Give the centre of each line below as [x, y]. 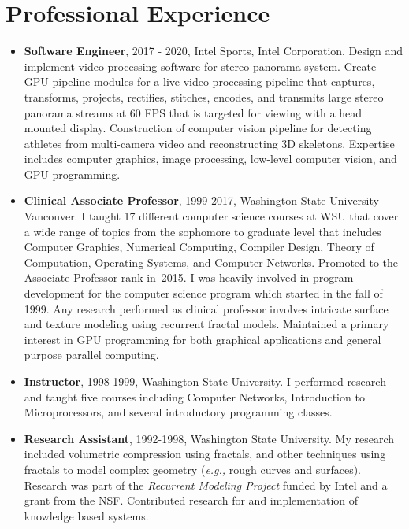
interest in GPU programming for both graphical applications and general [203, 339]
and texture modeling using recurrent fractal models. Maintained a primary [206, 324]
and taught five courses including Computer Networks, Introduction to [194, 396]
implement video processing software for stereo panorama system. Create [200, 66]
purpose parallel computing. [91, 355]
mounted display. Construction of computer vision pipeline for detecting [198, 128]
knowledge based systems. [86, 515]
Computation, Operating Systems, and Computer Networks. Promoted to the [211, 262]
